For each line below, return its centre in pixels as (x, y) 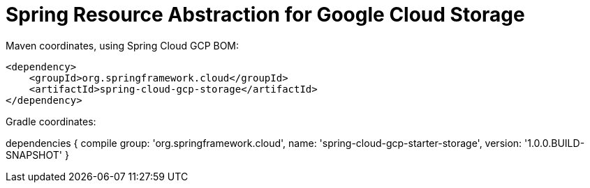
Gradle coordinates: (51, 121)
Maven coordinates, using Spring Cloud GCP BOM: (123, 45)
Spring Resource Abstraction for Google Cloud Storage (265, 15)
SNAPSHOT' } (37, 155)
